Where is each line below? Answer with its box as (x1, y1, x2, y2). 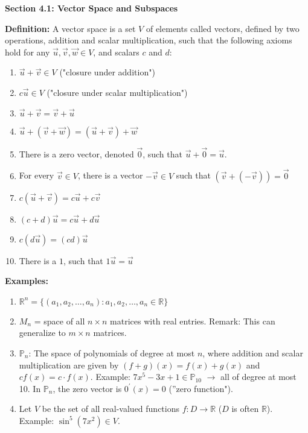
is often (231, 402, 259, 415)
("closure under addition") (59, 66, 155, 78)
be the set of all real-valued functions (42, 402, 180, 415)
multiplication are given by (19, 358, 119, 371)
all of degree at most (220, 370, 297, 383)
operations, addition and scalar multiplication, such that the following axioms (5, 34, 292, 46)
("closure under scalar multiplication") (47, 86, 188, 98)
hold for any (5, 45, 50, 58)
